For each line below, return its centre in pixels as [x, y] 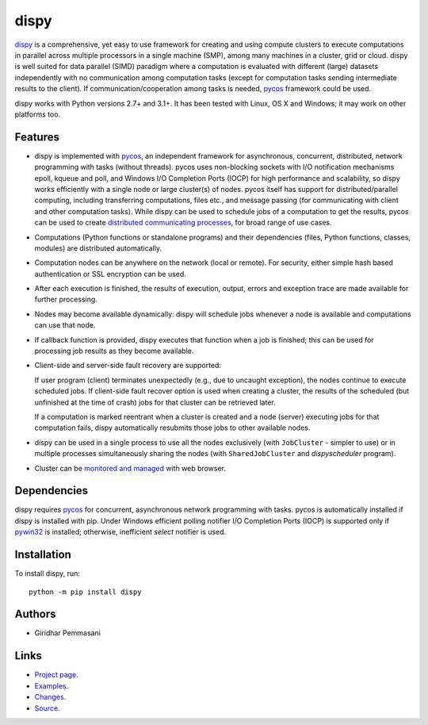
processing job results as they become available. [114, 351]
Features [37, 137]
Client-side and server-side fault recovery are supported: [128, 366]
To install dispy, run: [48, 573]
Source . [47, 708]
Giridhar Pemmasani [67, 633]
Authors [35, 614]
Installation [43, 555]
